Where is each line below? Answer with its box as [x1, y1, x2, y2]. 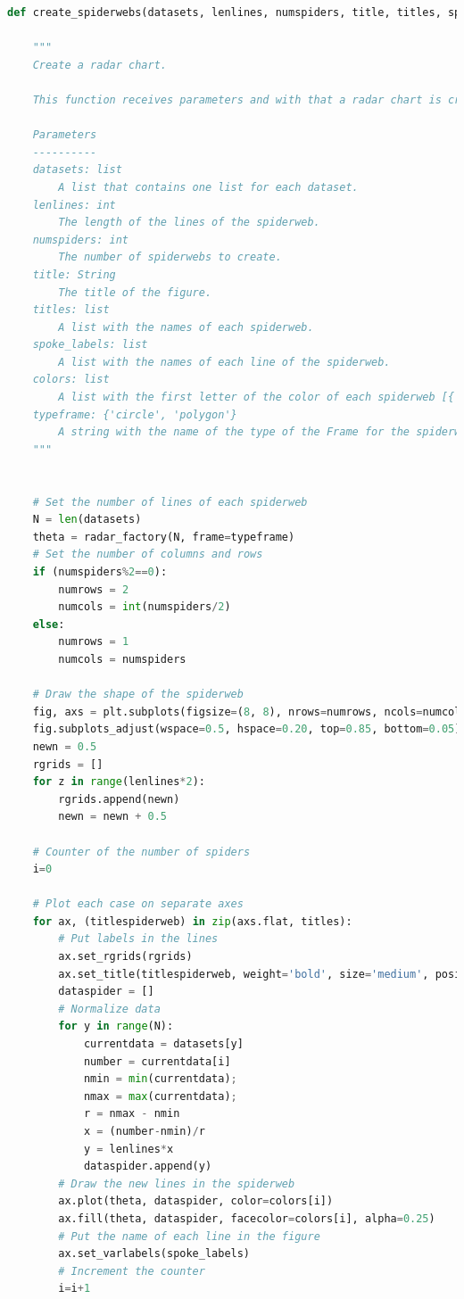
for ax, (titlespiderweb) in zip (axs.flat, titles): [32, 914, 352, 928]
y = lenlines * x [83, 1142, 174, 1155]
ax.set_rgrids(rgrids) [58, 950, 193, 964]
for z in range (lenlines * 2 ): [32, 775, 206, 789]
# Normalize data [58, 1002, 161, 1015]
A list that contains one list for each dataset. [58, 180, 359, 194]
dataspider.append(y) [83, 1160, 212, 1173]
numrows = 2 [58, 583, 129, 596]
